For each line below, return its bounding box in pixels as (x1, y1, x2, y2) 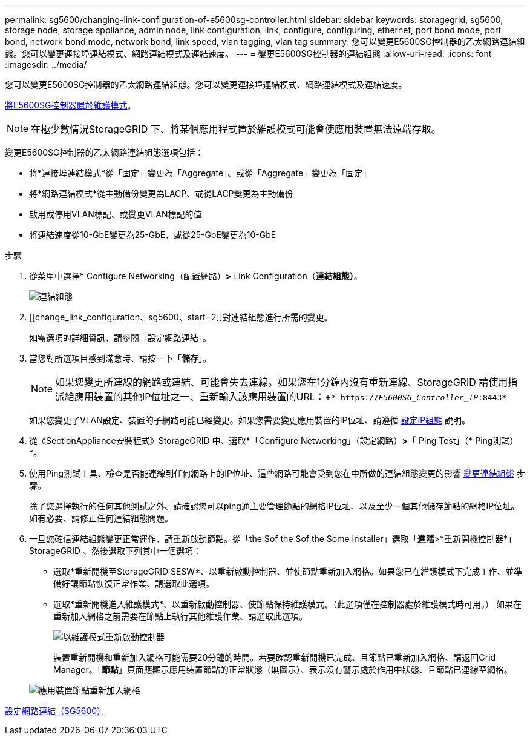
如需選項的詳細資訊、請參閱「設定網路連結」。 (29, 332, 211, 343)
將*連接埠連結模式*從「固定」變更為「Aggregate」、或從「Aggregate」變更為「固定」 (29, 168, 371, 178)
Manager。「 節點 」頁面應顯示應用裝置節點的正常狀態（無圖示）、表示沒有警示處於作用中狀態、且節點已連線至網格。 (53, 664, 512, 675)
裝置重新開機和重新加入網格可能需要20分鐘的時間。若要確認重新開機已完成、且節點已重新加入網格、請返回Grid (53, 652, 496, 662)
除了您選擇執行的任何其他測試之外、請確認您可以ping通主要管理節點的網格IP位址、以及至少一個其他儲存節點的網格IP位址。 (29, 501, 520, 511)
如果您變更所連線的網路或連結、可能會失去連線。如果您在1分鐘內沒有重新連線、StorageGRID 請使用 (55, 376, 508, 388)
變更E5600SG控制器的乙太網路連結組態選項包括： (5, 147, 204, 157)
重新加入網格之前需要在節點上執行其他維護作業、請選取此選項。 (53, 611, 307, 621)
